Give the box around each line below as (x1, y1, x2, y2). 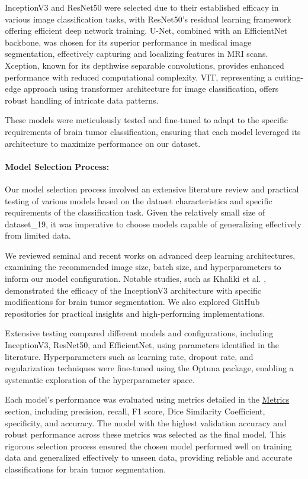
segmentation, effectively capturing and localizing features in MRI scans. (5, 47, 268, 60)
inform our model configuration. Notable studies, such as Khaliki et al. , (5, 272, 267, 285)
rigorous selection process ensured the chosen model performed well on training (5, 439, 292, 452)
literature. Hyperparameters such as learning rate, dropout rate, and (5, 350, 254, 362)
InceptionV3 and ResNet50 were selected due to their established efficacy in (5, 1, 279, 13)
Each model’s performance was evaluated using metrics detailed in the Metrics (5, 393, 290, 406)
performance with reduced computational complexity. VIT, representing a (5, 70, 272, 83)
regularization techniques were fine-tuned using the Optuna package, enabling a (5, 362, 294, 374)
